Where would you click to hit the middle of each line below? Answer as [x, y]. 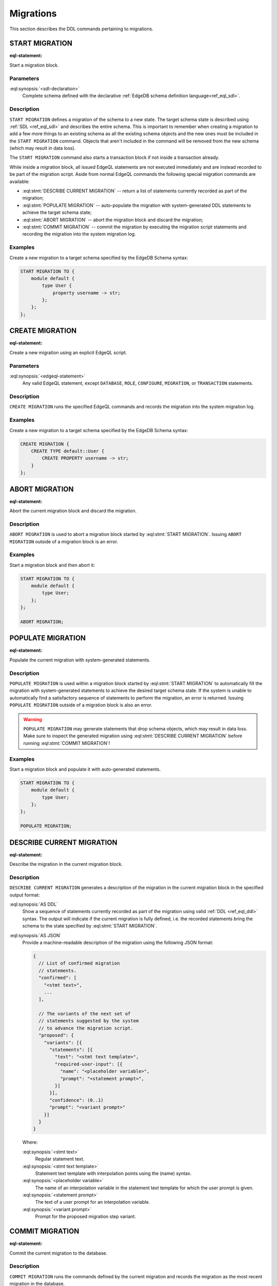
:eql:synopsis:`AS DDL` [34, 904]
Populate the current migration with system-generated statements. [80, 660]
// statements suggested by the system [89, 1021]
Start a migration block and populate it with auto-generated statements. [85, 769]
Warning [33, 719]
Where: [30, 1142]
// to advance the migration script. [86, 1028]
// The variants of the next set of [85, 1014]
